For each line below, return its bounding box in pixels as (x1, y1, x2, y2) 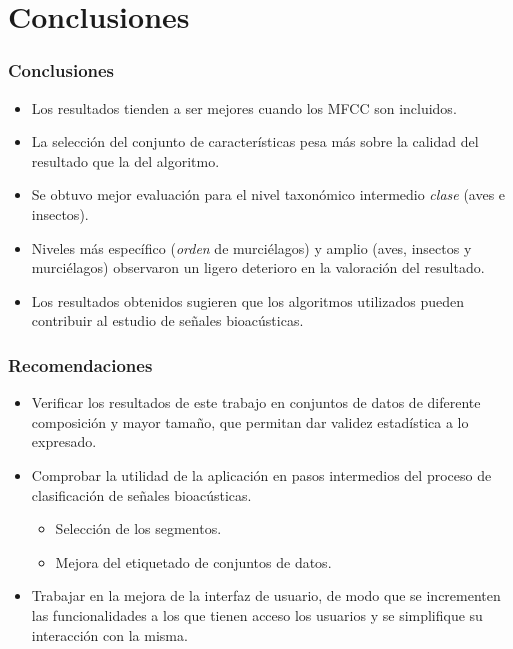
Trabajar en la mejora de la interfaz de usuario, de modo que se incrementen (31, 585, 501, 606)
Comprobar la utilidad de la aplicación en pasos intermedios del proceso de (31, 464, 492, 485)
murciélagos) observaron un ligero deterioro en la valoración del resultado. (31, 257, 485, 278)
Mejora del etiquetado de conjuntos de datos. (55, 551, 332, 572)
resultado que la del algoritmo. (31, 150, 220, 171)
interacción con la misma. (31, 624, 188, 645)
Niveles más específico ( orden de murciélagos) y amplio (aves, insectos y (31, 237, 472, 258)
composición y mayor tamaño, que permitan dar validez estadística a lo (31, 411, 469, 432)
